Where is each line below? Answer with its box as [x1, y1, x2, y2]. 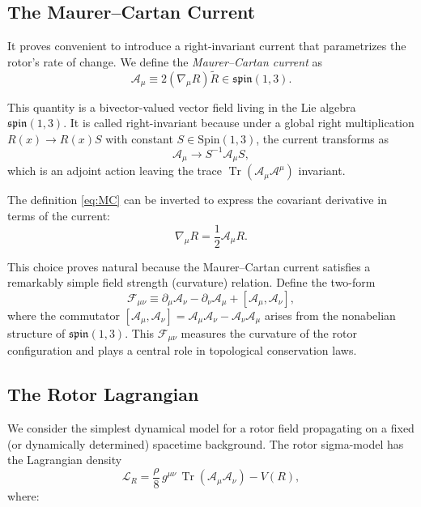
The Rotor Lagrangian [7, 381, 199, 407]
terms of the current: [7, 207, 110, 224]
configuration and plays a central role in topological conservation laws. [7, 342, 357, 359]
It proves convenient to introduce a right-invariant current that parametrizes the [7, 37, 406, 54]
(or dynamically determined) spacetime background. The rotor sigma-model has [7, 435, 404, 452]
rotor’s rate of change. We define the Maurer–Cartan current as [7, 53, 322, 70]
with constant [105, 130, 173, 147]
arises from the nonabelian [264, 306, 396, 323]
